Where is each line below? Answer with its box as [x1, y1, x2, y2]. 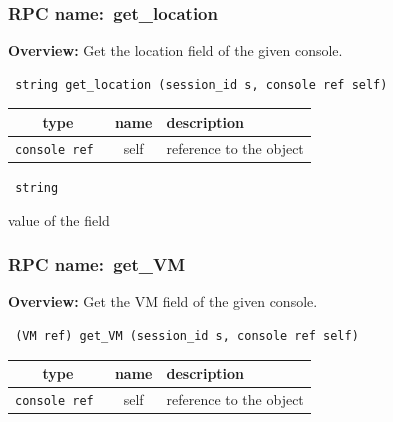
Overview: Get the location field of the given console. [8, 40, 343, 61]
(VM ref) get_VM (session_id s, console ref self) [15, 328, 359, 343]
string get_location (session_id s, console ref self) [15, 77, 388, 92]
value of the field [8, 209, 110, 230]
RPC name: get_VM [8, 252, 185, 277]
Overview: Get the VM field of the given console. [8, 291, 318, 312]
